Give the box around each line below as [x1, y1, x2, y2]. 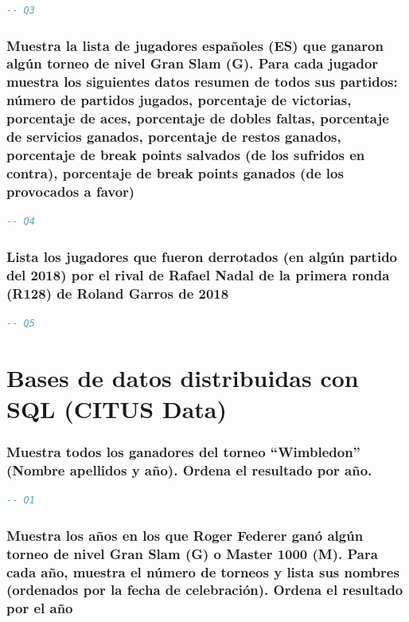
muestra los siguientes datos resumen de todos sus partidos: [6, 72, 398, 92]
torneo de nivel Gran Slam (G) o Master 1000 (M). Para [6, 543, 378, 563]
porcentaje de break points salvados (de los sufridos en [6, 145, 365, 165]
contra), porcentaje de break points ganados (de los [6, 162, 344, 182]
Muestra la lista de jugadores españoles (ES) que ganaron [6, 35, 384, 55]
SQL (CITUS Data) [6, 392, 228, 424]
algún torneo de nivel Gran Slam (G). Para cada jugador [6, 53, 379, 73]
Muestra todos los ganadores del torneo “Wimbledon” [6, 441, 360, 461]
